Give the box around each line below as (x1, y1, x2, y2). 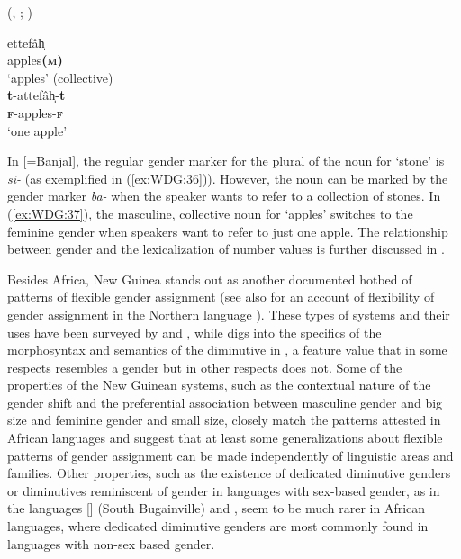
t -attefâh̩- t (7, 86, 66, 104)
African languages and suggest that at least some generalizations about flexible (7, 428, 443, 447)
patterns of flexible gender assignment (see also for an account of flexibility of (7, 287, 435, 306)
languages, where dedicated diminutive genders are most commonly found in (7, 517, 429, 536)
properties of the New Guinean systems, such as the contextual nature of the (7, 375, 431, 394)
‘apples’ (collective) (7, 68, 113, 86)
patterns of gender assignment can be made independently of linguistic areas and (7, 446, 454, 464)
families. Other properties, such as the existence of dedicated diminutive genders (7, 464, 451, 482)
